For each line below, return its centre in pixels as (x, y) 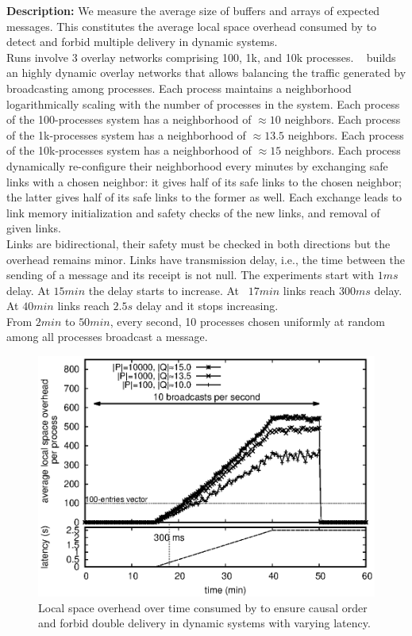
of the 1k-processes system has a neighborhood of (126, 134)
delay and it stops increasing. (207, 306)
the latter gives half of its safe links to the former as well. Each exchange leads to (204, 197)
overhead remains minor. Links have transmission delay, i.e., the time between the (206, 259)
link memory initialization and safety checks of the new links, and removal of (193, 212)
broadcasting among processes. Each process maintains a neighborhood (179, 88)
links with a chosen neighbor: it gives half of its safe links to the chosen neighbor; (204, 181)
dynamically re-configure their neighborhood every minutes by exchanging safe (197, 165)
